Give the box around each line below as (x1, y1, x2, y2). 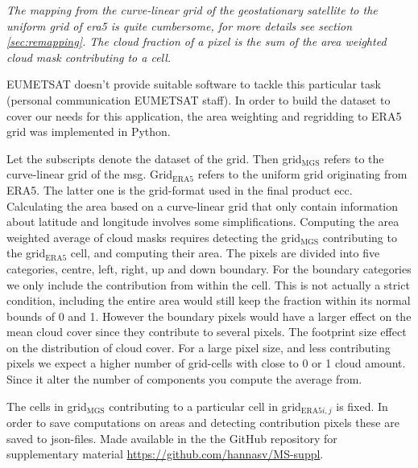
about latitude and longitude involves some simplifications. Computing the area (6, 213, 399, 230)
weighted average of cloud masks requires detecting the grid (6, 228, 301, 245)
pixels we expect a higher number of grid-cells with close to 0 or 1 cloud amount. (6, 355, 406, 372)
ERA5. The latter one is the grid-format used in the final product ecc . (6, 181, 353, 198)
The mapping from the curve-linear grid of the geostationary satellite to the (6, 2, 378, 18)
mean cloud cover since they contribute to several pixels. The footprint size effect (6, 323, 407, 340)
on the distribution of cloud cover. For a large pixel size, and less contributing (6, 339, 391, 355)
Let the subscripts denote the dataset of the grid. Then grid (6, 150, 302, 166)
